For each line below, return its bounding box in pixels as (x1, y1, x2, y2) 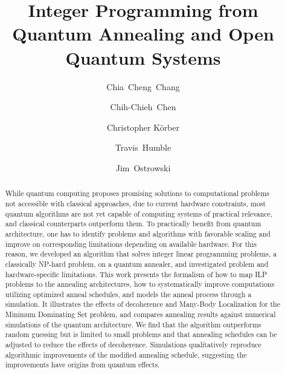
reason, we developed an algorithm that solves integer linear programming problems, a (5, 249, 277, 259)
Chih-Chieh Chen (110, 100, 176, 113)
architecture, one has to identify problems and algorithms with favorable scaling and (5, 228, 271, 238)
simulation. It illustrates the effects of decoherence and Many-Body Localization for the (5, 299, 280, 309)
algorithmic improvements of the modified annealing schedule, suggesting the (5, 349, 247, 359)
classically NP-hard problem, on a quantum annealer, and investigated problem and (5, 258, 269, 269)
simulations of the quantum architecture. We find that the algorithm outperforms (5, 319, 261, 329)
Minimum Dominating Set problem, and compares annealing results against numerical (5, 309, 276, 320)
